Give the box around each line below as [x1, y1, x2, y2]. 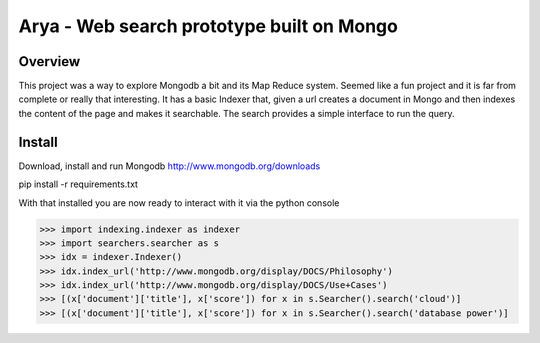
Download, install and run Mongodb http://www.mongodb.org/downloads [18, 160, 321, 172]
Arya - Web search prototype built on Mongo [18, 15, 399, 37]
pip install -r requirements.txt [18, 178, 139, 190]
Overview [18, 53, 81, 70]
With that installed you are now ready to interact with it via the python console [18, 196, 340, 209]
